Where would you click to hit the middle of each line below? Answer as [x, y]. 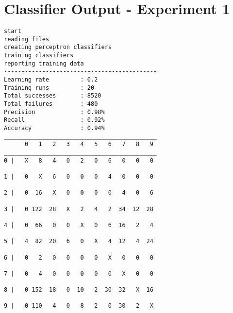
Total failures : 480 [51, 104]
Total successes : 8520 [53, 96]
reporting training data [44, 63]
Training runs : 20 [49, 88]
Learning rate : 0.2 [51, 80]
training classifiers [39, 56]
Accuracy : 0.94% [54, 128]
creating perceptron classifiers [58, 47]
